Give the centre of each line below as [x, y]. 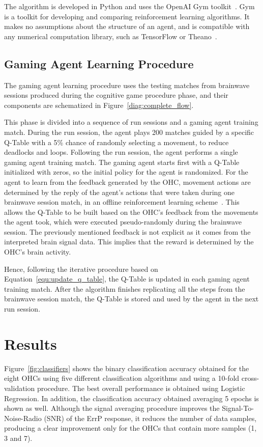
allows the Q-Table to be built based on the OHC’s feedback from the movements [131, 212]
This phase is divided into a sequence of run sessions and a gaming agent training [131, 122]
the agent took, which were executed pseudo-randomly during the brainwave [123, 222]
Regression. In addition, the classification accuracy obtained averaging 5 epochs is [131, 398]
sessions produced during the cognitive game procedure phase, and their [116, 95]
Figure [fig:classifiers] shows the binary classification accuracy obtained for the [127, 368]
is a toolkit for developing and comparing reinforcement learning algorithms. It [127, 16]
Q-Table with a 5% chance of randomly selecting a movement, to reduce [116, 142]
